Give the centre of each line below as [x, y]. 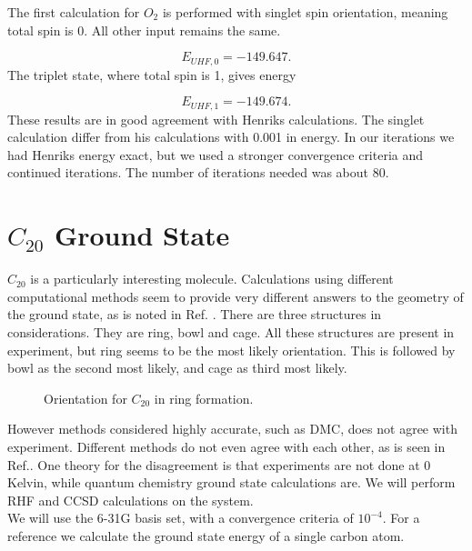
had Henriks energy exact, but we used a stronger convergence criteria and [216, 154]
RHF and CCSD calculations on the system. [131, 500]
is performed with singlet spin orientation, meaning [305, 12]
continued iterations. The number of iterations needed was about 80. [198, 172]
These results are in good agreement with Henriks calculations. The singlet [216, 119]
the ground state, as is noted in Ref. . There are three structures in [195, 314]
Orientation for [85, 398]
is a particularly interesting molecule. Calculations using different [212, 279]
